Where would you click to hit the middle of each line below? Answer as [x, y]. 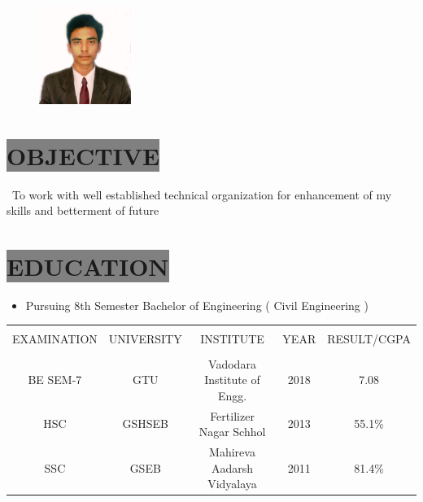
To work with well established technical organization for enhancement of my [202, 194]
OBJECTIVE [83, 155]
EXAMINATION [55, 339]
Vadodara [232, 363]
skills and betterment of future [83, 210]
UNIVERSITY [145, 339]
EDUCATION [88, 266]
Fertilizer [232, 415]
